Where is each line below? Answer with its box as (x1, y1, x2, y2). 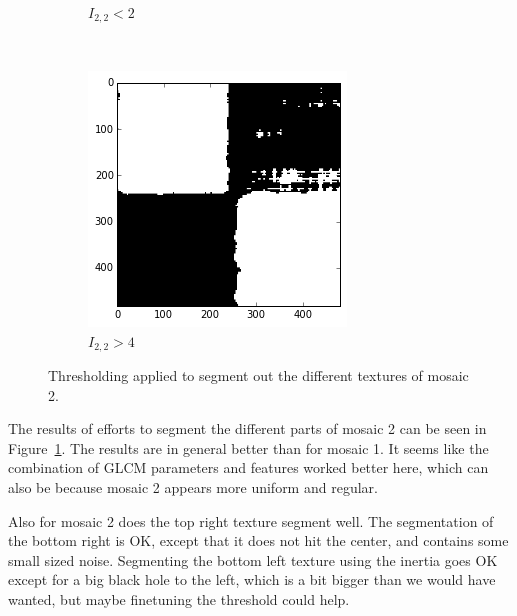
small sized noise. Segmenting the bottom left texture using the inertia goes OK (8, 549, 498, 570)
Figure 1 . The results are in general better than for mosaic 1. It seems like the (8, 437, 489, 458)
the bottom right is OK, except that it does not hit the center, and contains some (8, 530, 509, 551)
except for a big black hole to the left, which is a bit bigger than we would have (8, 569, 496, 590)
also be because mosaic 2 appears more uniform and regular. (8, 477, 378, 498)
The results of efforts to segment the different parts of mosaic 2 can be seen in (8, 418, 487, 439)
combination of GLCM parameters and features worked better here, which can (8, 457, 489, 478)
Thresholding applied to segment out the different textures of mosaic (48, 365, 469, 386)
